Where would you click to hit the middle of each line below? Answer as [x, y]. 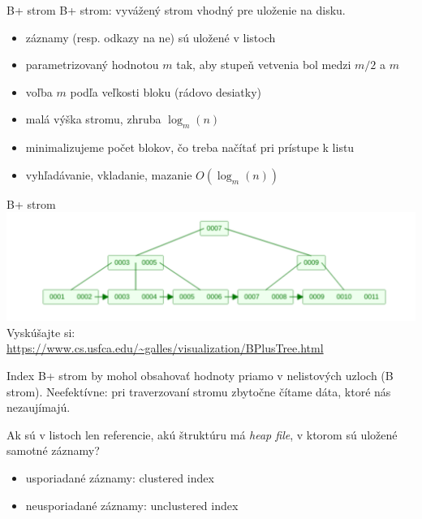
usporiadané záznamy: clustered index [120, 477]
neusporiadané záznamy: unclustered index [132, 505]
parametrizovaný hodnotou [92, 65]
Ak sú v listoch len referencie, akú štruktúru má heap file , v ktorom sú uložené [202, 434]
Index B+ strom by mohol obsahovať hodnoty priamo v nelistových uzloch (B [200, 376]
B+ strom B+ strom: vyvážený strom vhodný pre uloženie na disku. [176, 10]
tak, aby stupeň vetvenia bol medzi [264, 65]
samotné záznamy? [53, 450]
